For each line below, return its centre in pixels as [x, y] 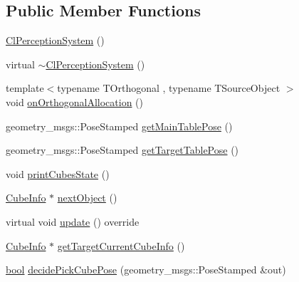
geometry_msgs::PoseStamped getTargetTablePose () [122, 150]
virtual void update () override [73, 221]
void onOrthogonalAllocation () [74, 101]
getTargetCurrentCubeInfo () [121, 245]
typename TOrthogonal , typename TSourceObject [169, 88]
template [25, 88]
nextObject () [87, 198]
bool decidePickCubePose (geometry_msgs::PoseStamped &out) [146, 270]
